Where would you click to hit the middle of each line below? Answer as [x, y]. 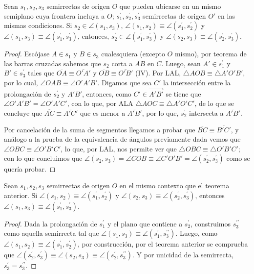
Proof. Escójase [27, 54]
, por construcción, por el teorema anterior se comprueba [163, 244]
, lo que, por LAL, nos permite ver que [119, 148]
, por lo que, [160, 112]
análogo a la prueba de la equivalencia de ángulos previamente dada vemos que [122, 139]
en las [226, 15]
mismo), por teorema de [211, 54]
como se [238, 158]
